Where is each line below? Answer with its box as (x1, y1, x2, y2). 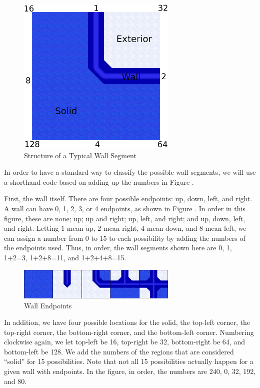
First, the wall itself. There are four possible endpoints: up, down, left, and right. (4, 193, 252, 204)
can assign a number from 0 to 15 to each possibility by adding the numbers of (4, 232, 245, 243)
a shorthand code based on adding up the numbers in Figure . (4, 176, 194, 187)
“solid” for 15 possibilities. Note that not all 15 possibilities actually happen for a (4, 356, 253, 366)
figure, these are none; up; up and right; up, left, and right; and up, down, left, (4, 213, 245, 223)
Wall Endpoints (24, 300, 72, 310)
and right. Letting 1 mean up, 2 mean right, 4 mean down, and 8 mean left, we (4, 223, 246, 233)
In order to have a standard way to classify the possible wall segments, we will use (4, 167, 256, 177)
